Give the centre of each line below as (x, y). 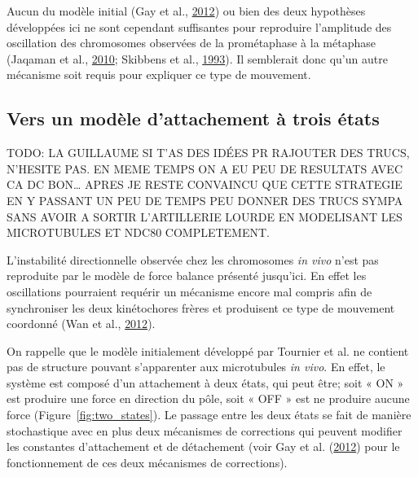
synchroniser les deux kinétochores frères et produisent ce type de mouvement (201, 307)
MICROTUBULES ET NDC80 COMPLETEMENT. (138, 232)
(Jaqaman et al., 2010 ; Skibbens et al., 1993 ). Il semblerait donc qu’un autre (197, 58)
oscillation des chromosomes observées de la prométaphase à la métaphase (191, 43)
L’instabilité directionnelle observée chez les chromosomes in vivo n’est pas (193, 259)
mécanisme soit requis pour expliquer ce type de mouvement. (159, 74)
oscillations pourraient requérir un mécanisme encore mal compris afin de (189, 291)
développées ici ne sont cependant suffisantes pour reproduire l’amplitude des (199, 26)
